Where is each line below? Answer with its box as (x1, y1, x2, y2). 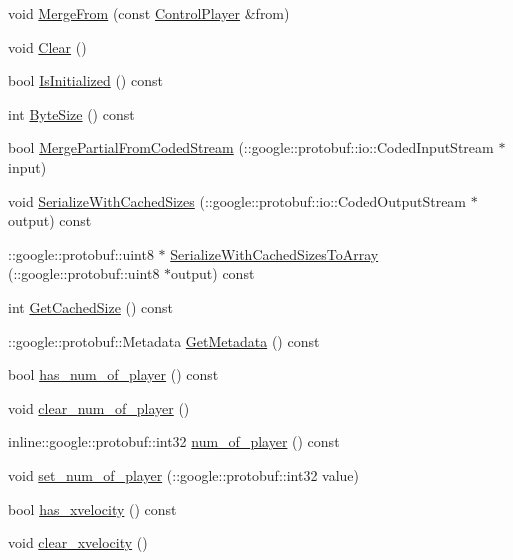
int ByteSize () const (8, 103, 135, 124)
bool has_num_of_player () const (8, 364, 219, 385)
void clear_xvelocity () (8, 532, 148, 553)
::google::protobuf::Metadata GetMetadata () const (8, 330, 320, 351)
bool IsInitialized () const (8, 70, 163, 91)
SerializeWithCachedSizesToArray (170, 243, 379, 264)
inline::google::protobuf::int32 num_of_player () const (8, 431, 340, 452)
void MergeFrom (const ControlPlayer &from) (8, 3, 290, 23)
